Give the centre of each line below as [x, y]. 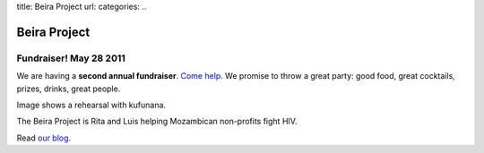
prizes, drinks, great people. [69, 89]
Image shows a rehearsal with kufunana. [91, 105]
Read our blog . [44, 138]
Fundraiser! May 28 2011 [71, 58]
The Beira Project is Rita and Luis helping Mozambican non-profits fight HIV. [157, 122]
